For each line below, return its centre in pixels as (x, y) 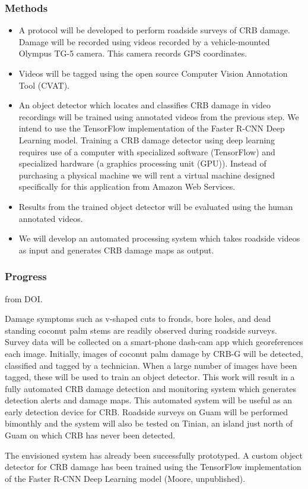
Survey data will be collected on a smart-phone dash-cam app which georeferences (154, 342)
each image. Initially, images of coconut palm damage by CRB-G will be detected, (154, 353)
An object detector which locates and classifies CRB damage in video (145, 105)
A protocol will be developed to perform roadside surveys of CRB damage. (154, 30)
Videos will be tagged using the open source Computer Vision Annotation (153, 73)
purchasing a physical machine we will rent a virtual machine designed (147, 175)
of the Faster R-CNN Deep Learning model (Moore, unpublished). (125, 478)
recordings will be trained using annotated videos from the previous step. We (159, 116)
